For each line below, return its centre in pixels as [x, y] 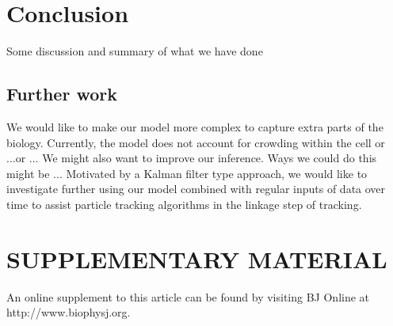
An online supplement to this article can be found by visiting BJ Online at [188, 296]
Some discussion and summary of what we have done [135, 51]
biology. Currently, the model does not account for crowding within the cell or [196, 142]
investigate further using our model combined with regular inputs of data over [196, 189]
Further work [62, 94]
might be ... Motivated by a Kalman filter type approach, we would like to [187, 173]
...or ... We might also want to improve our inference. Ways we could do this [192, 158]
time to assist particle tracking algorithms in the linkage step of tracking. [184, 204]
